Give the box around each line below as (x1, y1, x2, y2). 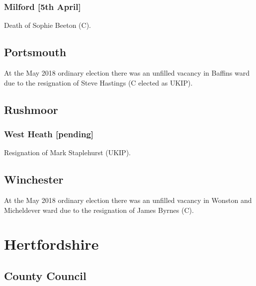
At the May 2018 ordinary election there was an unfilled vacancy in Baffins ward (4, 68, 250, 78)
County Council (4, 268, 86, 283)
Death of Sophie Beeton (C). (4, 20, 91, 30)
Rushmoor (4, 101, 58, 117)
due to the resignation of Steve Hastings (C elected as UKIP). (4, 77, 193, 88)
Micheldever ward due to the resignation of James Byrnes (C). (4, 204, 194, 215)
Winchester (4, 172, 64, 187)
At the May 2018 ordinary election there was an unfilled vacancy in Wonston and (4, 195, 252, 205)
